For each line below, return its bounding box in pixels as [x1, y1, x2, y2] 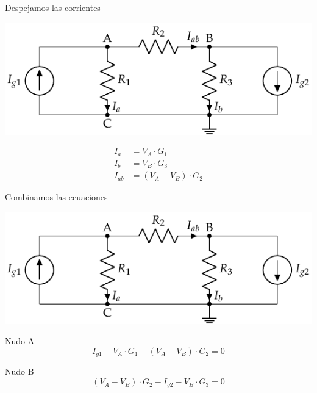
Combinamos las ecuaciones [5, 190, 108, 203]
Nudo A [5, 334, 35, 347]
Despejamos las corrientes [5, 1, 101, 13]
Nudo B [5, 365, 34, 378]
